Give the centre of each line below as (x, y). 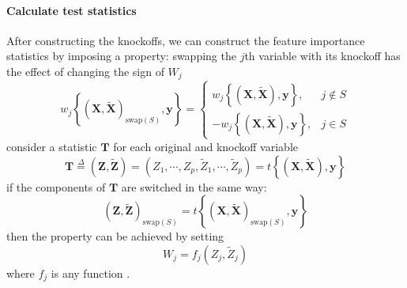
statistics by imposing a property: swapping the (121, 56)
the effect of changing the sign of (85, 71)
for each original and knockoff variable (205, 146)
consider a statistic (52, 146)
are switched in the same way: (194, 186)
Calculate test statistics (72, 10)
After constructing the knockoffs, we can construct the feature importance (186, 40)
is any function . (90, 273)
